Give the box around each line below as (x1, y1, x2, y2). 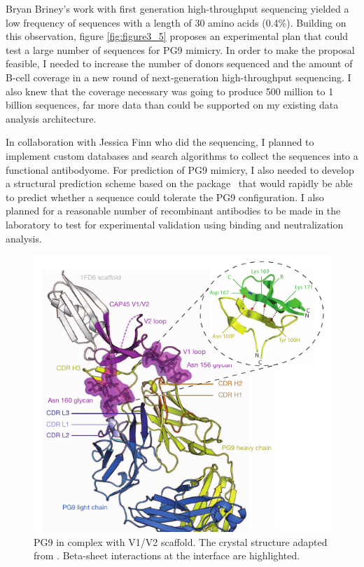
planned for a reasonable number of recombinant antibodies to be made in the (6, 203, 341, 218)
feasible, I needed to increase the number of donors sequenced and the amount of (6, 56, 353, 71)
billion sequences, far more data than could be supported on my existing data (6, 97, 339, 112)
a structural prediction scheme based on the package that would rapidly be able (6, 176, 353, 191)
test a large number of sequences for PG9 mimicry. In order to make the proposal (6, 42, 355, 57)
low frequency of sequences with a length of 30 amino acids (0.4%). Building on (6, 15, 346, 29)
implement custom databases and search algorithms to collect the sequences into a (6, 148, 358, 163)
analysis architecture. (6, 111, 97, 125)
